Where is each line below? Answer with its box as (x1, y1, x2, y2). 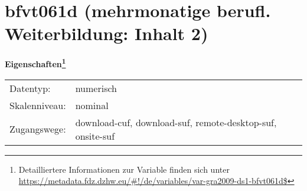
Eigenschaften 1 (5, 56, 66, 70)
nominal (75, 98, 109, 112)
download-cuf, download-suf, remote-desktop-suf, (75, 115, 277, 129)
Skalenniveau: (9, 98, 66, 112)
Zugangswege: (9, 122, 66, 136)
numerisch (75, 81, 117, 95)
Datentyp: (9, 81, 51, 95)
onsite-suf (75, 129, 115, 143)
